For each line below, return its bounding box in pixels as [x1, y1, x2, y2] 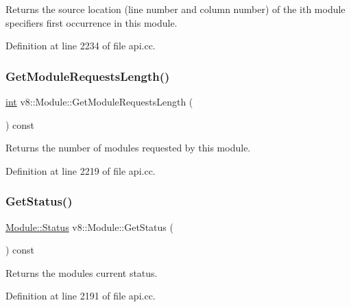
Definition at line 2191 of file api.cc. [5, 288, 156, 303]
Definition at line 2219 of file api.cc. [5, 163, 156, 177]
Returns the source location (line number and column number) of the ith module [5, 2, 346, 16]
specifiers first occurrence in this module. [5, 15, 178, 29]
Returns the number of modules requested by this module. [5, 140, 251, 155]
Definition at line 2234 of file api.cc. [5, 38, 156, 53]
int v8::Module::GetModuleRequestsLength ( [5, 95, 193, 108]
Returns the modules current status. [5, 265, 158, 280]
